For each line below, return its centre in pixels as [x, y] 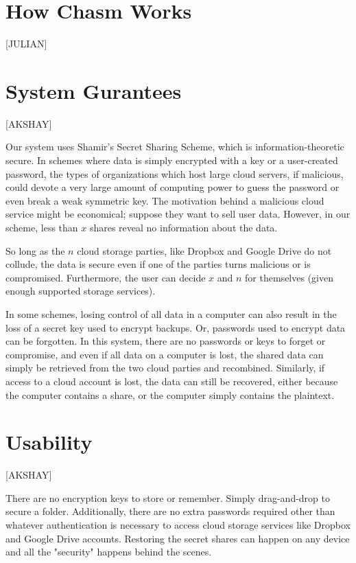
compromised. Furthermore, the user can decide [106, 277]
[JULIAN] [26, 44]
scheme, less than [42, 227]
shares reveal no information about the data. [183, 227]
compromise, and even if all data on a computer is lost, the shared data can [165, 354]
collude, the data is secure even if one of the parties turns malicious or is [158, 264]
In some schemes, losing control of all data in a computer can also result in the [171, 313]
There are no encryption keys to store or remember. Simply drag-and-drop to [168, 497]
